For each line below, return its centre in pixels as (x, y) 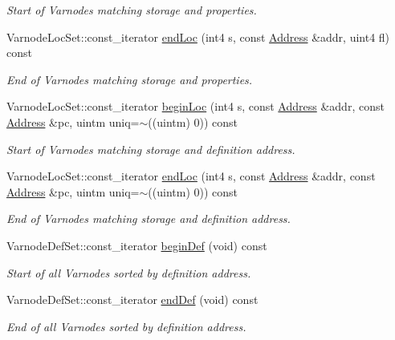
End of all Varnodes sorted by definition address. (126, 326)
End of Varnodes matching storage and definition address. (149, 219)
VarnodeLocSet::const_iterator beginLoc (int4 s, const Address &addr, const (195, 106)
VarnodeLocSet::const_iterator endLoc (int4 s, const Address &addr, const (191, 176)
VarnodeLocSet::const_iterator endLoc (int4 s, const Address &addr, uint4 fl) (198, 36)
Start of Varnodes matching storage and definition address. (151, 149)
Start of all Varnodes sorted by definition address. (129, 272)
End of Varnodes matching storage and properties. (130, 79)
